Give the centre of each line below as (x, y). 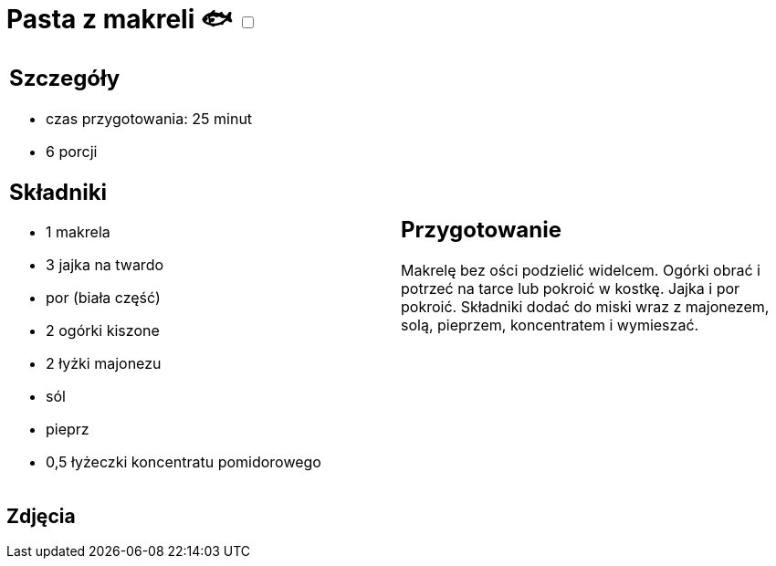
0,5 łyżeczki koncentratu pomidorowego (184, 462)
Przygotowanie (481, 230)
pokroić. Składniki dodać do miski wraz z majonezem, (585, 307)
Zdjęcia (41, 516)
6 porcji (72, 151)
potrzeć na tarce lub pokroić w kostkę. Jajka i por (571, 289)
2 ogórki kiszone (103, 331)
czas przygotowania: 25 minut (149, 118)
